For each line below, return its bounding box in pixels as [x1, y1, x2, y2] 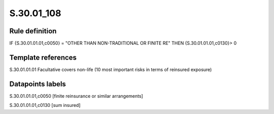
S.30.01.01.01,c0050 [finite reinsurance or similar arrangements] [9, 93, 143, 99]
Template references [9, 53, 77, 62]
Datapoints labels [9, 80, 66, 88]
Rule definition [9, 27, 57, 35]
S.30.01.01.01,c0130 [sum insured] [9, 102, 81, 108]
